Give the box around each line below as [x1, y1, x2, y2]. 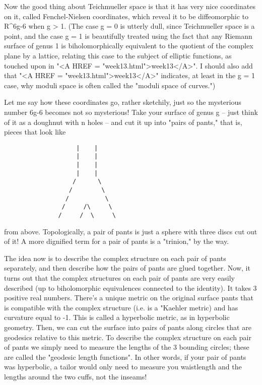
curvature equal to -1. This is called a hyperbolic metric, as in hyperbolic [4, 312, 230, 323]
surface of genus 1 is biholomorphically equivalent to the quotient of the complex [4, 40, 253, 51]
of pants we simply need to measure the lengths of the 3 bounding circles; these [4, 342, 249, 352]
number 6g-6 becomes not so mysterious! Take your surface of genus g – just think [4, 106, 258, 117]
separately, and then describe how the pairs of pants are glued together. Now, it [4, 263, 250, 273]
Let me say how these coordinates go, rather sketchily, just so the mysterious [4, 97, 241, 107]
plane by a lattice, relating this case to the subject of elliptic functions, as [4, 50, 232, 60]
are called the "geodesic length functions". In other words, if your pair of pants [4, 351, 246, 362]
